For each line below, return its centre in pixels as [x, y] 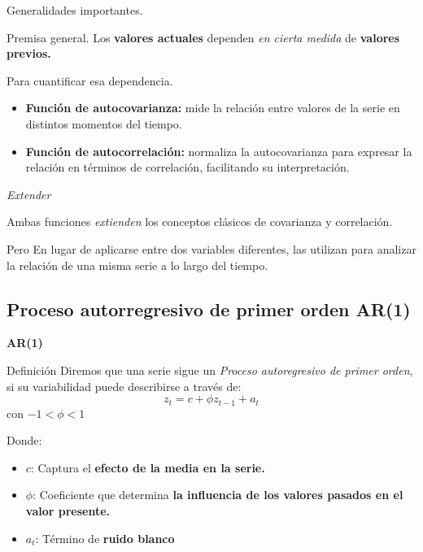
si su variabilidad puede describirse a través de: [124, 386]
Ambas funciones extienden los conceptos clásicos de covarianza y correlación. [200, 222]
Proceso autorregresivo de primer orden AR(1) [209, 309]
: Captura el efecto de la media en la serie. [148, 467]
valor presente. [68, 510]
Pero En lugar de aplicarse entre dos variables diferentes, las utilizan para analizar [211, 248]
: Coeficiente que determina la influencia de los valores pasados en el [218, 495]
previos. [29, 53]
